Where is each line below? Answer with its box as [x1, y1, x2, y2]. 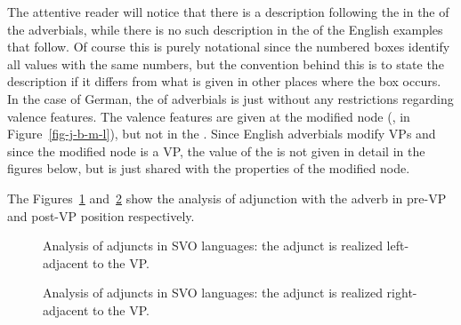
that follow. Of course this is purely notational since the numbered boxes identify [7, 37, 450, 56]
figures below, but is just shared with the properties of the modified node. [7, 159, 410, 178]
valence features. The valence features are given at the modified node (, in [7, 107, 410, 125]
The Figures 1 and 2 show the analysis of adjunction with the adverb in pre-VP [7, 188, 447, 207]
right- [386, 283, 417, 302]
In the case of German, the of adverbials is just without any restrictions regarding [7, 89, 454, 107]
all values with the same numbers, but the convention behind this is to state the [7, 54, 444, 73]
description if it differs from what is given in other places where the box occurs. [7, 72, 441, 91]
